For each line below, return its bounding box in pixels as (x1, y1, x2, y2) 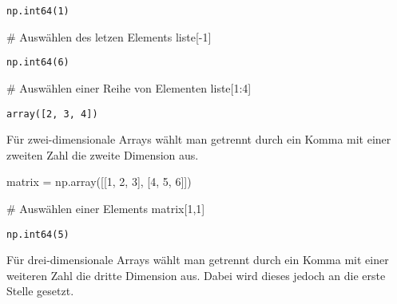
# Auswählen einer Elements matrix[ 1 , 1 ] (6, 199, 205, 216)
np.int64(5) (6, 228, 69, 240)
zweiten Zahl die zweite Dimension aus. (6, 146, 199, 163)
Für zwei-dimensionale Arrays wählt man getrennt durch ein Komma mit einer (6, 131, 391, 148)
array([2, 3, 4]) (6, 108, 98, 120)
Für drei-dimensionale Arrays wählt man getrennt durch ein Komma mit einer (6, 251, 389, 268)
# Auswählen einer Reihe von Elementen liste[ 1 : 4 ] (6, 79, 252, 96)
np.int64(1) (6, 6, 69, 17)
